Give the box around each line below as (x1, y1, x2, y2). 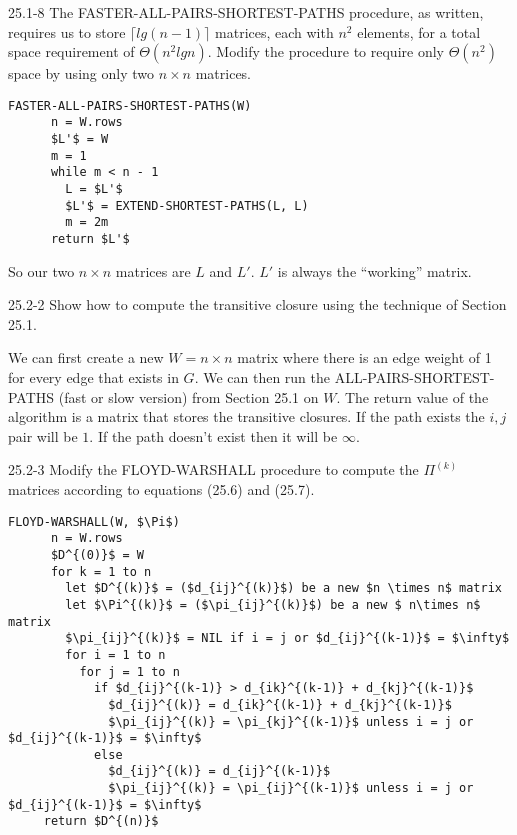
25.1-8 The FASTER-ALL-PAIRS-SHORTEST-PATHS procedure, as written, (8, 2, 484, 22)
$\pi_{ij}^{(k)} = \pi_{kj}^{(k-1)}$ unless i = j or (108, 714, 474, 729)
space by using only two (8, 63, 154, 84)
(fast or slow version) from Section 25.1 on (58, 386, 319, 407)
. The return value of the (336, 386, 489, 407)
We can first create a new (8, 347, 164, 368)
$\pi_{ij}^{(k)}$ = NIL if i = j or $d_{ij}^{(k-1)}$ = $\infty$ (65, 631, 510, 646)
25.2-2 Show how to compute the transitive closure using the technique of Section (8, 294, 507, 315)
